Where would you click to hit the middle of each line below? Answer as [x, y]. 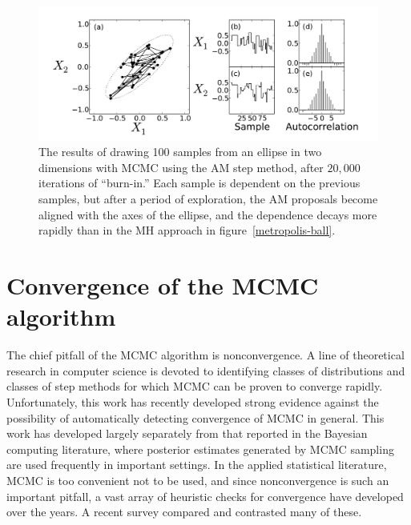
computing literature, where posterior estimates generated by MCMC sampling [200, 449]
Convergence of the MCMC [163, 285]
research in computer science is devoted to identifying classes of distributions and [206, 370]
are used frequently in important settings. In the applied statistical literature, [197, 465]
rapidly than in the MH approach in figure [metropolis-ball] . [187, 230]
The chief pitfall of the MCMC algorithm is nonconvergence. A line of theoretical [205, 355]
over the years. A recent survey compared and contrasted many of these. [184, 512]
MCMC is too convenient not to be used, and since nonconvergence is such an [198, 480]
